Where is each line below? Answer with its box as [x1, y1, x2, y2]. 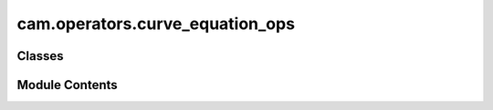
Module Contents [16, 77, 118, 93]
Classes [16, 48, 64, 64]
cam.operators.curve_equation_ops [16, 14, 296, 34]
